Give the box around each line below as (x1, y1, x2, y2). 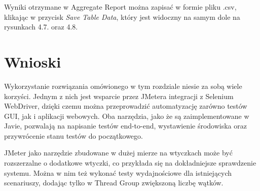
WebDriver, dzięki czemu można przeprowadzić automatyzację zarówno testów (4, 101, 247, 111)
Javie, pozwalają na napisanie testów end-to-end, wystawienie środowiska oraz (4, 120, 247, 131)
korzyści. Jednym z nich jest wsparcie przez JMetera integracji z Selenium (4, 90, 234, 101)
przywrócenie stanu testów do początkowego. (4, 130, 143, 141)
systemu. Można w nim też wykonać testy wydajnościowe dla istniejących (4, 167, 232, 178)
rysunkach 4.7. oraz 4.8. (4, 21, 78, 32)
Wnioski (4, 51, 61, 72)
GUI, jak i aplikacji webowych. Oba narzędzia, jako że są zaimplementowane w (4, 110, 249, 121)
